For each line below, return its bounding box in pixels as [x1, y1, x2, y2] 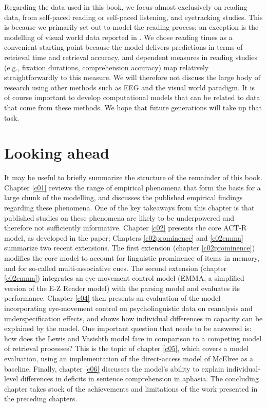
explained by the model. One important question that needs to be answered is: [4, 323, 252, 334]
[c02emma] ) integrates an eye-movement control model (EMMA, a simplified [4, 273, 244, 283]
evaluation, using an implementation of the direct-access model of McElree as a [4, 353, 254, 363]
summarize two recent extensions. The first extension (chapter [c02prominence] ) [4, 242, 255, 253]
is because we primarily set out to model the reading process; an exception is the [4, 22, 259, 32]
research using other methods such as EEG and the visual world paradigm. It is [4, 82, 255, 92]
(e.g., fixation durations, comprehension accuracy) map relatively [4, 62, 209, 72]
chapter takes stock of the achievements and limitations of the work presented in [4, 383, 258, 394]
